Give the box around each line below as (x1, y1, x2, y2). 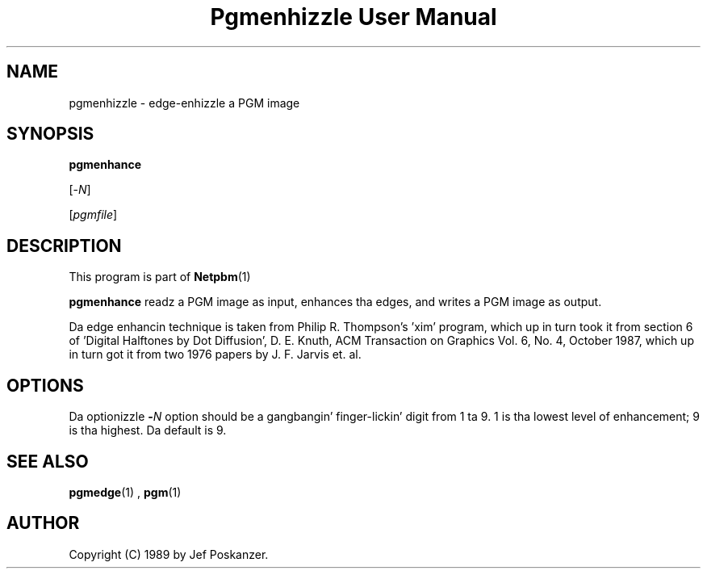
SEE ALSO (6, 451, 89, 472)
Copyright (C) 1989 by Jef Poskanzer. (69, 547, 269, 561)
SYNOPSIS (6, 124, 94, 145)
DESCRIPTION (6, 235, 122, 256)
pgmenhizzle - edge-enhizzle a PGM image (69, 95, 300, 110)
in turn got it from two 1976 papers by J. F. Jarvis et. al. (69, 347, 362, 362)
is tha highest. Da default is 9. (69, 423, 227, 438)
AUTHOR (6, 513, 80, 534)
